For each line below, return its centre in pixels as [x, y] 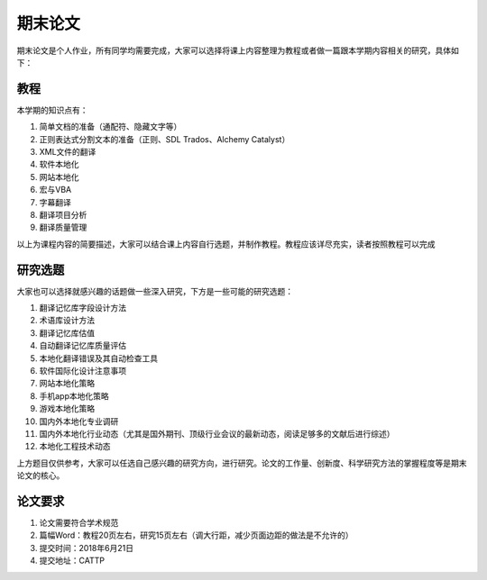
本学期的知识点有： [52, 110]
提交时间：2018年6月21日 [87, 548]
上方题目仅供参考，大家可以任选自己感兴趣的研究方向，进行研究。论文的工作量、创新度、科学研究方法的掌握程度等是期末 [242, 463]
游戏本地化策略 [67, 409]
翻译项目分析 [63, 214]
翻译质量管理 [63, 227]
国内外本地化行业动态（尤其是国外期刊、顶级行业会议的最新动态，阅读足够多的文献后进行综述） [217, 433]
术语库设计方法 [67, 321]
